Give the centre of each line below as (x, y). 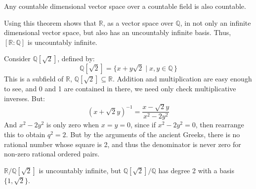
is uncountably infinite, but (80, 170)
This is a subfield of (34, 79)
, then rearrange (220, 125)
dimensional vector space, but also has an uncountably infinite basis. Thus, (118, 32)
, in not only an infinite (215, 22)
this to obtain (25, 134)
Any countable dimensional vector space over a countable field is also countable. (125, 6)
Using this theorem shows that (50, 22)
